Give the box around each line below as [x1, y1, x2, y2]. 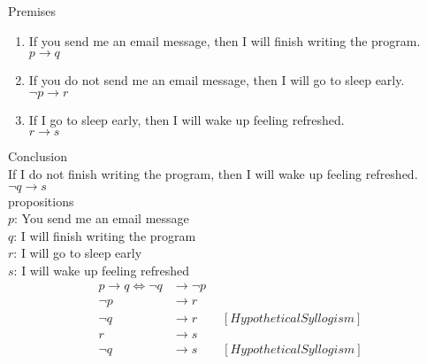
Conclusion [8, 147, 67, 166]
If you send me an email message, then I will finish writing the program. [28, 31, 421, 50]
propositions [8, 191, 74, 210]
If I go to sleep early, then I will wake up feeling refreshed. [28, 110, 345, 128]
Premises [8, 2, 57, 19]
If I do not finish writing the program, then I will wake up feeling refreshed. [8, 164, 418, 182]
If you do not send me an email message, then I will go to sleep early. [28, 71, 405, 89]
